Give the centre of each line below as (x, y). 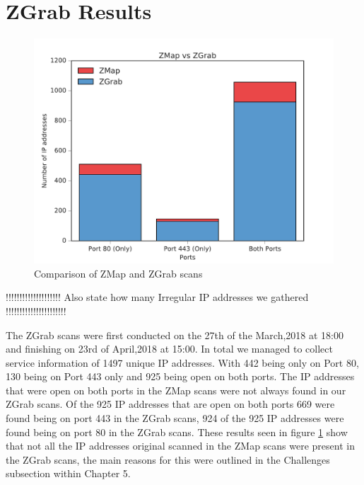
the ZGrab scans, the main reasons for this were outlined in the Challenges (168, 459)
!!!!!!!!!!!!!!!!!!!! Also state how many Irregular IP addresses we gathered (157, 297)
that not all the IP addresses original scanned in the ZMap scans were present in (180, 446)
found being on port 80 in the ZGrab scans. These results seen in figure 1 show (177, 432)
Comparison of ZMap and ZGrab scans (118, 273)
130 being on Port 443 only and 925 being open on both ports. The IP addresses (180, 376)
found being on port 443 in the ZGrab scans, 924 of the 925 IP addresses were (175, 418)
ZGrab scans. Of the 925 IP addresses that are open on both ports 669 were (170, 404)
